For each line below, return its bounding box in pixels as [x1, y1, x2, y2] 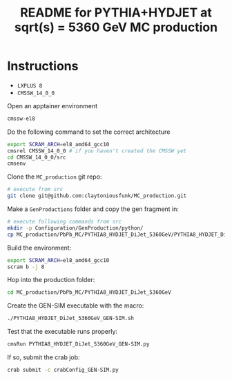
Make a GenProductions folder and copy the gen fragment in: [7, 205, 180, 213]
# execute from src [7, 186, 64, 193]
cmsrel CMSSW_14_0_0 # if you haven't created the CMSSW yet [7, 147, 187, 154]
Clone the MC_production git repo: [7, 172, 102, 181]
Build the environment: [7, 243, 72, 252]
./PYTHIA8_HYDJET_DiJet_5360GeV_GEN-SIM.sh [7, 315, 135, 322]
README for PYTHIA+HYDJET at [19, 5, 213, 21]
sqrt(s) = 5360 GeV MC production [14, 19, 218, 35]
